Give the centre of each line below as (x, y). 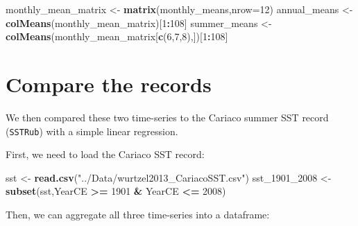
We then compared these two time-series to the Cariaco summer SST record (167, 117)
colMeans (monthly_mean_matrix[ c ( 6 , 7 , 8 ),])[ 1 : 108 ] (117, 36)
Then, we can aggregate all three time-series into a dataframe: (138, 214)
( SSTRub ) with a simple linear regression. (92, 131)
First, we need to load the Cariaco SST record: (105, 154)
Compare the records (109, 84)
